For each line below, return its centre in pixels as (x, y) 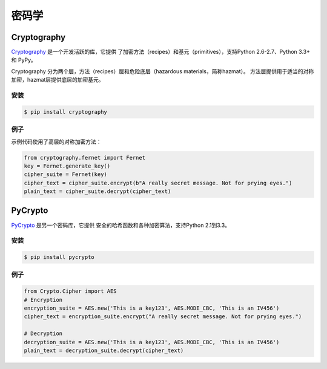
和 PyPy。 (24, 60)
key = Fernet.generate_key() (67, 166)
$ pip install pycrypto (59, 257)
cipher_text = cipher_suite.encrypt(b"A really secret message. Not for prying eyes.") (158, 183)
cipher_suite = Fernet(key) (65, 175)
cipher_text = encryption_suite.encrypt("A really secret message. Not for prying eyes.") (163, 317)
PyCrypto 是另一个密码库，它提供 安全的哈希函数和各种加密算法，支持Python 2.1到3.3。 (121, 225)
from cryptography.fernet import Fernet (84, 158)
